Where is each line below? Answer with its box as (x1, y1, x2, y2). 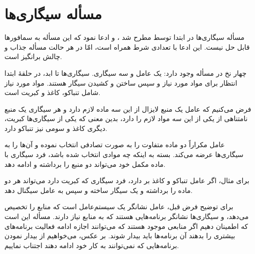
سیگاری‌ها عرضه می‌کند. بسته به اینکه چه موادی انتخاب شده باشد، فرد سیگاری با (4, 149, 244, 159)
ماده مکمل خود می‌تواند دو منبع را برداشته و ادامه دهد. (4, 159, 166, 169)
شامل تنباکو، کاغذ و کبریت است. (4, 87, 101, 97)
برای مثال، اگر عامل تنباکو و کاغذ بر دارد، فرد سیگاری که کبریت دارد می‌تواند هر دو (4, 175, 250, 186)
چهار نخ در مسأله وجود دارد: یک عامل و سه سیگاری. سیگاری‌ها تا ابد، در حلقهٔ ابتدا (4, 67, 247, 78)
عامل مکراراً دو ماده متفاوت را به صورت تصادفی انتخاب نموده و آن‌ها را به (4, 139, 225, 150)
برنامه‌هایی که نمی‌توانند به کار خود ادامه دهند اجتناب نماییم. (4, 240, 179, 250)
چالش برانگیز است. (4, 51, 62, 62)
